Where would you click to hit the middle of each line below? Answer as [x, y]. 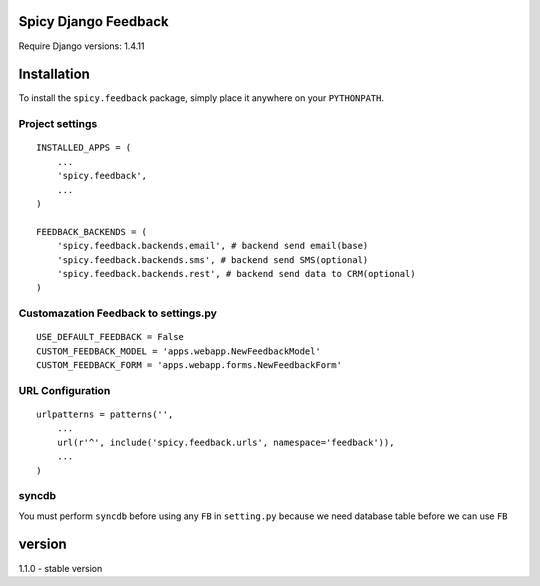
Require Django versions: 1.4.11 [81, 46]
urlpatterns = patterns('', [105, 414]
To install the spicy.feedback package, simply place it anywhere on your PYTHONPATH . [201, 98]
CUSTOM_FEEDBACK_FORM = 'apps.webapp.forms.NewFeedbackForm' [189, 365]
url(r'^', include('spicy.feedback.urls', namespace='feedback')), [225, 442]
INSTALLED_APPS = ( [84, 148]
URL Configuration [64, 390]
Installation [54, 74]
